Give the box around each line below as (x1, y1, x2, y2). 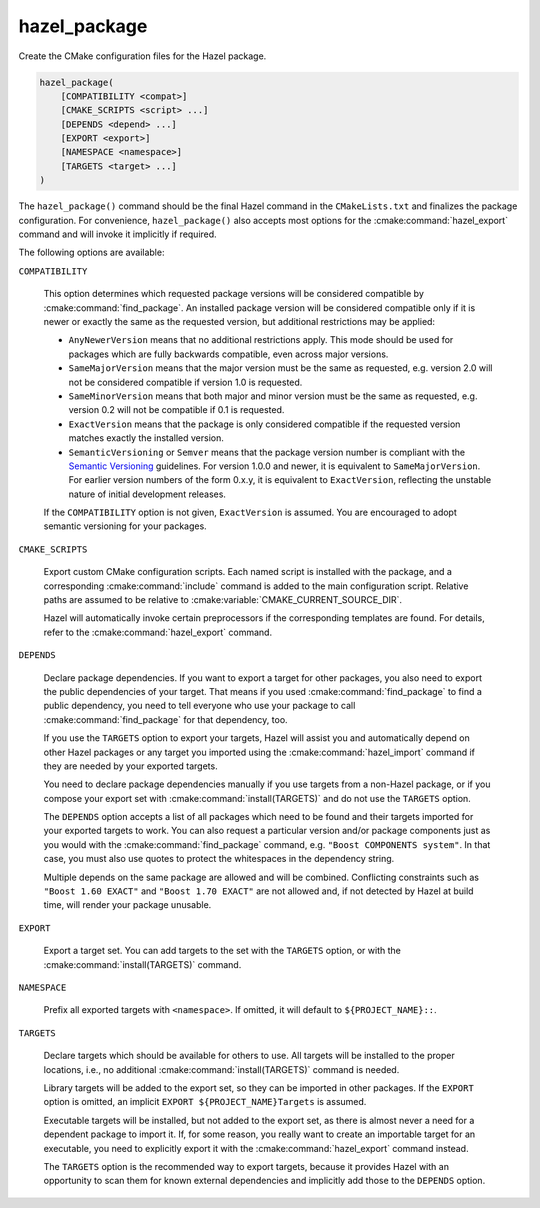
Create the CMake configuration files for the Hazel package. (18, 50, 267, 62)
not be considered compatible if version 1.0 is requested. (68, 376, 303, 388)
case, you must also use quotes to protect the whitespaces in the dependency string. (43, 853, 395, 865)
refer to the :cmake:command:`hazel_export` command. (43, 626, 273, 638)
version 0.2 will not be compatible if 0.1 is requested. (68, 404, 285, 416)
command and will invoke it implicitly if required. (18, 228, 217, 240)
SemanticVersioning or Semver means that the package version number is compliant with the (68, 446, 466, 458)
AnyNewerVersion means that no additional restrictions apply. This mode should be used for (68, 334, 454, 346)
